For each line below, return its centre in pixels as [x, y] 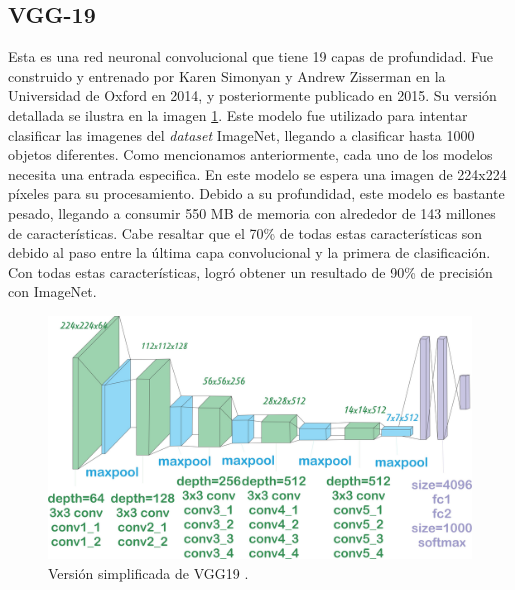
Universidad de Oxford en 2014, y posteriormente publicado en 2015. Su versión [252, 95]
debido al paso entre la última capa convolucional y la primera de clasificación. [249, 252]
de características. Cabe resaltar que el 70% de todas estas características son [245, 232]
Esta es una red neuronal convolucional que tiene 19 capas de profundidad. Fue [250, 56]
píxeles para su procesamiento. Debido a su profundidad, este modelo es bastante [256, 193]
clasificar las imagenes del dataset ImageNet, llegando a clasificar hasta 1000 [241, 134]
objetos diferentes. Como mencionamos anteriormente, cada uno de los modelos [250, 154]
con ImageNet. [52, 291]
